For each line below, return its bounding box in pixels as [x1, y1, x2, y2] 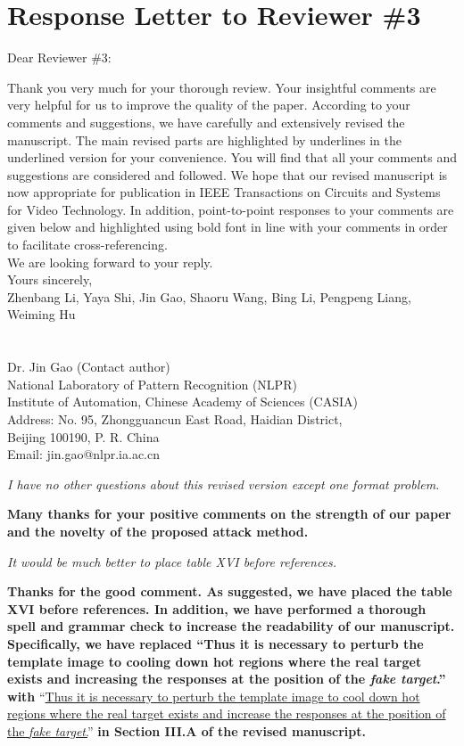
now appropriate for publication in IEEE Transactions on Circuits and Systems [7, 183, 441, 201]
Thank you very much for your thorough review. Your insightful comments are [7, 78, 436, 96]
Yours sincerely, [7, 270, 93, 289]
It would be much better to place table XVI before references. [7, 552, 337, 570]
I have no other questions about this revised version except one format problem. [7, 474, 440, 493]
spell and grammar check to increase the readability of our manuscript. [7, 617, 455, 635]
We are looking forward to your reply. [7, 252, 213, 271]
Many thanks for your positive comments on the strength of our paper [7, 504, 452, 523]
